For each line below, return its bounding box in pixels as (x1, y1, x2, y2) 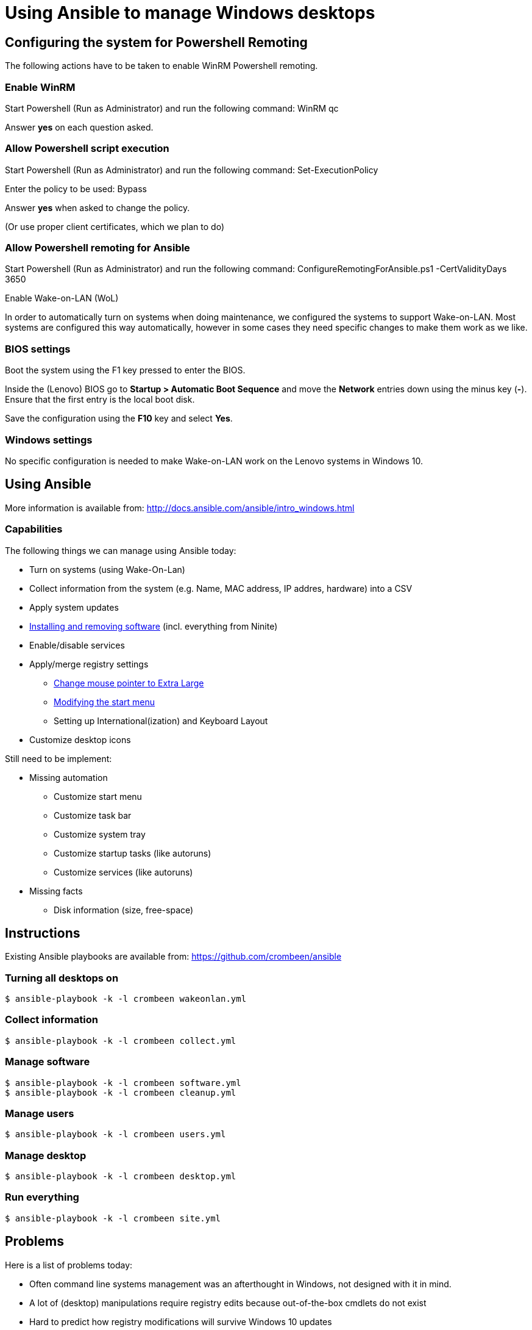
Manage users (5, 1107, 74, 1120)
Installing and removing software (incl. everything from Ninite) (29, 620, 278, 631)
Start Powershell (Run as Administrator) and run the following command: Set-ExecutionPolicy (5, 164, 378, 175)
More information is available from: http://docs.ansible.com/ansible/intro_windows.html (5, 502, 355, 513)
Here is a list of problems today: (5, 1259, 133, 1270)
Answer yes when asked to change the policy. (5, 202, 190, 213)
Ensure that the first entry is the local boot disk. (5, 394, 195, 405)
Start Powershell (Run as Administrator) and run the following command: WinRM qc (5, 102, 339, 113)
